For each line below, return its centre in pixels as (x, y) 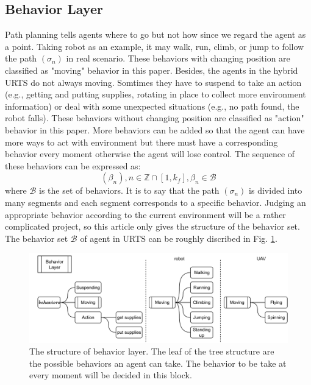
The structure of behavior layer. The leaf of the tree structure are (152, 351)
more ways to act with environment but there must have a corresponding (141, 142)
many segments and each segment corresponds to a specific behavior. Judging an (155, 202)
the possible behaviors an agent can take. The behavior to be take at (158, 363)
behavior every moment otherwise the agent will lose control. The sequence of (150, 154)
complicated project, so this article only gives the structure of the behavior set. (152, 226)
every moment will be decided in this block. (111, 375)
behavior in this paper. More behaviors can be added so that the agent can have (155, 129)
